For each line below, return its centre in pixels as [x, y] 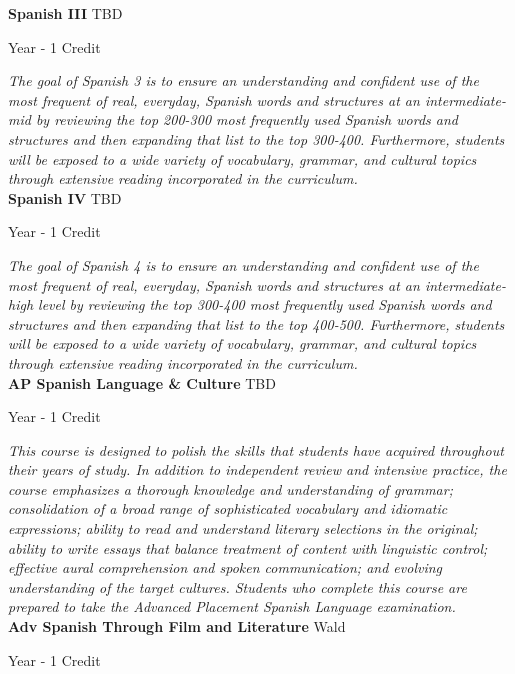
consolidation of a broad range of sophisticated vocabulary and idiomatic [228, 508]
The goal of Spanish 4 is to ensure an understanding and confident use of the [243, 264]
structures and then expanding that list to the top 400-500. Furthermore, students [256, 323]
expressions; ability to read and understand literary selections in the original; [243, 528]
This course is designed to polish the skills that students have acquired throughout [256, 449]
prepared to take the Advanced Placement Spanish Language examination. [232, 606]
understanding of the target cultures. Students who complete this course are [237, 586]
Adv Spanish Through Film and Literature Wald [177, 626]
